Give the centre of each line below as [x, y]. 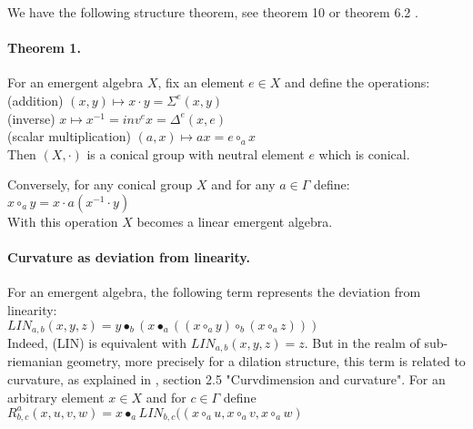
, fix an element [201, 82]
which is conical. [364, 153]
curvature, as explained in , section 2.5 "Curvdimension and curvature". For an [226, 379]
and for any [243, 184]
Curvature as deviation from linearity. [129, 257]
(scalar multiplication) [69, 136]
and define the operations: [357, 82]
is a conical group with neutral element [196, 153]
